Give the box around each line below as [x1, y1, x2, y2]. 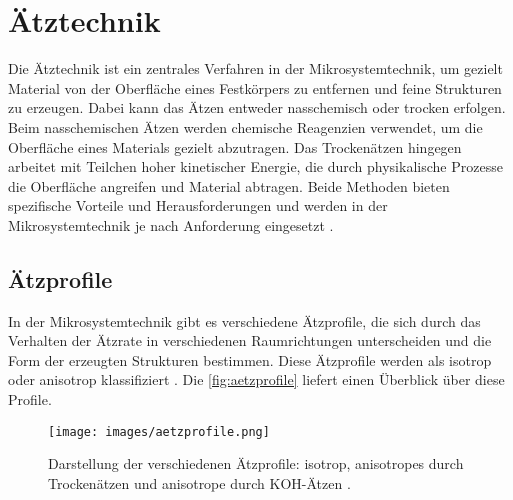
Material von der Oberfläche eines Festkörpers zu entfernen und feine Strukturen [8, 77, 502, 98]
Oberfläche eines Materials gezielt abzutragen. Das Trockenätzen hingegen [8, 136, 462, 157]
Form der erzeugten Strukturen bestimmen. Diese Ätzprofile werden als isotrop [8, 349, 492, 370]
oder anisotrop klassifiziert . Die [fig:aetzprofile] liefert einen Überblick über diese [8, 369, 505, 390]
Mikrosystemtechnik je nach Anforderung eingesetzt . [8, 214, 334, 235]
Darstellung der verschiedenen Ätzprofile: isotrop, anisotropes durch [48, 453, 464, 474]
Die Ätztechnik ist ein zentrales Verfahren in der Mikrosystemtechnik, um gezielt [8, 58, 503, 79]
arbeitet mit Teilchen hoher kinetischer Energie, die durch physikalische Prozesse [8, 156, 503, 177]
